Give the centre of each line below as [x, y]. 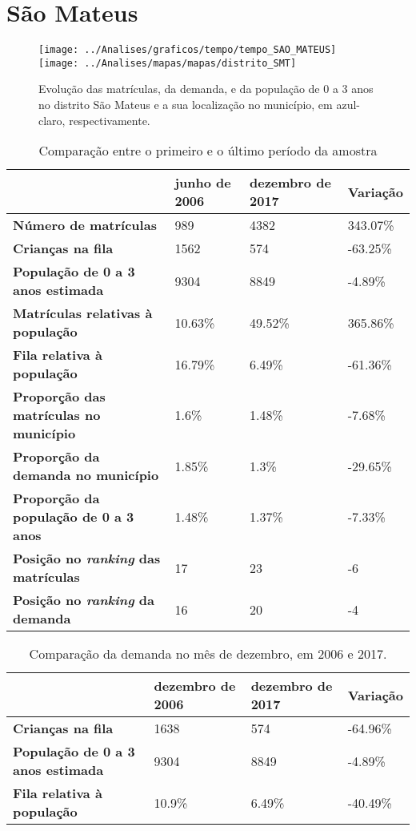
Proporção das [59, 397]
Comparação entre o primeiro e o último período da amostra [208, 151]
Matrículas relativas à [83, 313]
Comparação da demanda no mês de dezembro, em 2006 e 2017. [208, 654]
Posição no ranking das [87, 559]
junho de [203, 183]
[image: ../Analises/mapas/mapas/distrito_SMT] [168, 63]
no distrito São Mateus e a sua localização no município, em [186, 105]
